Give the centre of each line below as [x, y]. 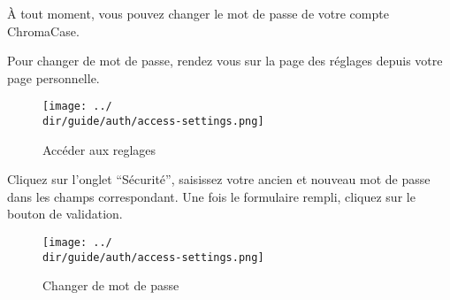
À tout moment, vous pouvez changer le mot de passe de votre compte [198, 13]
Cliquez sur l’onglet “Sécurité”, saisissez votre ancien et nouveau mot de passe [219, 179]
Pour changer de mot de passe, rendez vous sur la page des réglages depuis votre [225, 61]
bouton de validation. [65, 214]
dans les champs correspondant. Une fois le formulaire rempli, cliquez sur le [211, 196]
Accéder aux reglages [99, 149]
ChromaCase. [43, 31]
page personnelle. [53, 77]
